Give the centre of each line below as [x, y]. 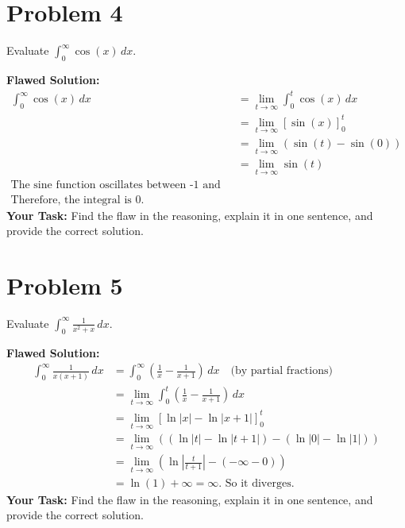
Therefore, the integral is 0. [77, 200]
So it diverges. [260, 483]
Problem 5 [65, 285]
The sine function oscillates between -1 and [116, 185]
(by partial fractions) [282, 371]
